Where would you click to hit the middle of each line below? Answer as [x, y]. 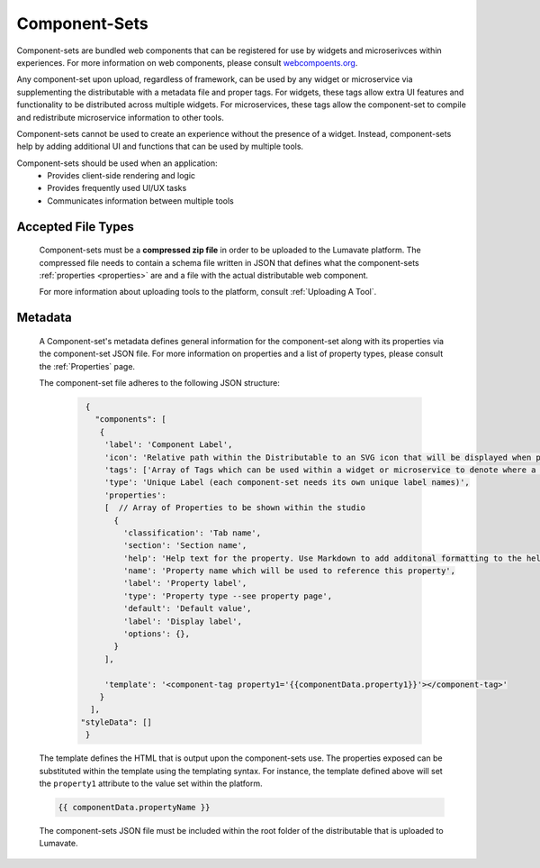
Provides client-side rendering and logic [121, 176]
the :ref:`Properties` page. [87, 366]
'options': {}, [157, 634]
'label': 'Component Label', [168, 445]
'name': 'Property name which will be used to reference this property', [289, 571]
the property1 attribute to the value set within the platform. [151, 783]
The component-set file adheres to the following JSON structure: [160, 383]
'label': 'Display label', [183, 621]
